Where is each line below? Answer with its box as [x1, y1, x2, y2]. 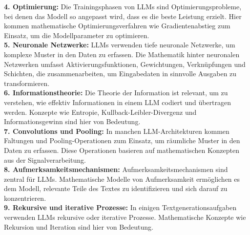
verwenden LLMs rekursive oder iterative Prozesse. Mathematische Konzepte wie [4, 212, 246, 222]
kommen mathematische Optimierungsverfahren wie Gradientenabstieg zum [4, 21, 230, 31]
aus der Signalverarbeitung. [4, 154, 86, 165]
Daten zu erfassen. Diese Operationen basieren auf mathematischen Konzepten [4, 145, 239, 155]
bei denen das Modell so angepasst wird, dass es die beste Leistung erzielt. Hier [4, 11, 242, 21]
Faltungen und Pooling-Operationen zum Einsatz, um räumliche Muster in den [4, 135, 240, 146]
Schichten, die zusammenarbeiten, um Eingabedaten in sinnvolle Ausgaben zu [4, 68, 237, 79]
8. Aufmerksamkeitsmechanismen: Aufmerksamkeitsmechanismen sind [4, 164, 228, 174]
